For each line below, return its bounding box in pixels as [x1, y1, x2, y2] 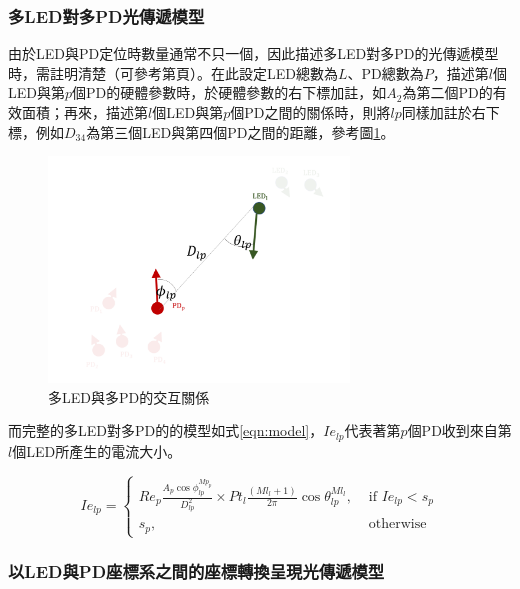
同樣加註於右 [401, 102, 486, 122]
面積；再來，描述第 [21, 102, 148, 122]
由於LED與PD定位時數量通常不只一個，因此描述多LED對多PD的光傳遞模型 [8, 43, 499, 64]
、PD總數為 [347, 62, 424, 83]
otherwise [368, 517, 427, 532]
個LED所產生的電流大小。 [12, 440, 182, 461]
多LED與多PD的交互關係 [48, 386, 210, 407]
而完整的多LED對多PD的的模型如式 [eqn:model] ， [8, 420, 324, 441]
